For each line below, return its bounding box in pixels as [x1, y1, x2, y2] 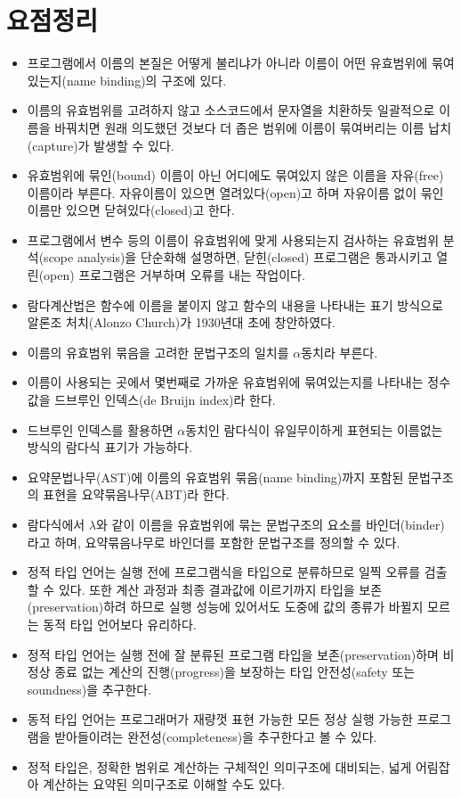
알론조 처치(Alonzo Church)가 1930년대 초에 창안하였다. [27, 313, 336, 332]
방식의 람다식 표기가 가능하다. [27, 438, 193, 457]
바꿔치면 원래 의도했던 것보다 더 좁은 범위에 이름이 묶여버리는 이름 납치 [54, 118, 452, 136]
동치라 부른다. [301, 342, 378, 361]
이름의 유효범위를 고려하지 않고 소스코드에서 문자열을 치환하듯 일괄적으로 [27, 101, 435, 119]
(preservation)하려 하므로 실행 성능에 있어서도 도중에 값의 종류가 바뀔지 [27, 597, 424, 616]
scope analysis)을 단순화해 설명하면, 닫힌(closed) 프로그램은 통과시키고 [44, 248, 433, 267]
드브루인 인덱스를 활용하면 [27, 420, 174, 439]
